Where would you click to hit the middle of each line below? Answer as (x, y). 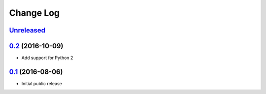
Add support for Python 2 (47, 58)
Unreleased (27, 30)
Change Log (34, 13)
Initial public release (42, 83)
